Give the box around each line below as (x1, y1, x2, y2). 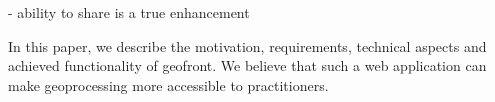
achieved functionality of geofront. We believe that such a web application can (8, 55, 487, 76)
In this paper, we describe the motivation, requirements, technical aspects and (8, 35, 487, 56)
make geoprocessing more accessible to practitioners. (8, 74, 329, 95)
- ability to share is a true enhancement (8, 2, 250, 22)
